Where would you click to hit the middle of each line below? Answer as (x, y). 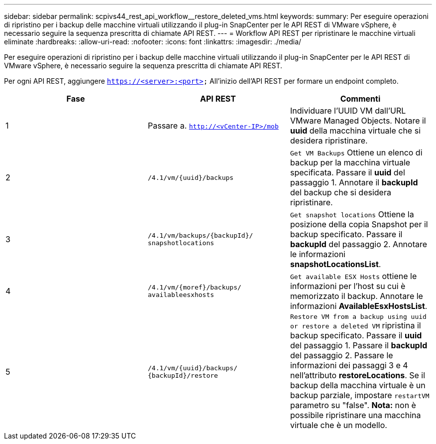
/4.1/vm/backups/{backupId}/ (200, 235)
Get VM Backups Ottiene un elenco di (356, 152)
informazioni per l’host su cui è (348, 286)
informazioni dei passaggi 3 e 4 (349, 365)
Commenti (360, 99)
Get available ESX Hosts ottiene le (353, 276)
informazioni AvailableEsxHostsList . (359, 306)
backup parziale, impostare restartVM (360, 395)
